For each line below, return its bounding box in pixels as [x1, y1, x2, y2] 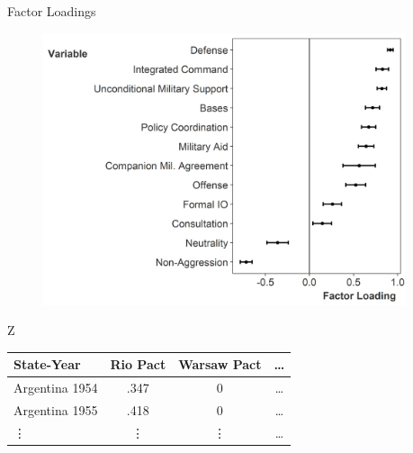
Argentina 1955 [13, 401, 98, 420]
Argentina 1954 [13, 378, 98, 397]
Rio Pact [110, 355, 166, 374]
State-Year [13, 355, 81, 374]
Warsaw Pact [178, 355, 262, 374]
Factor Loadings [7, 2, 96, 20]
